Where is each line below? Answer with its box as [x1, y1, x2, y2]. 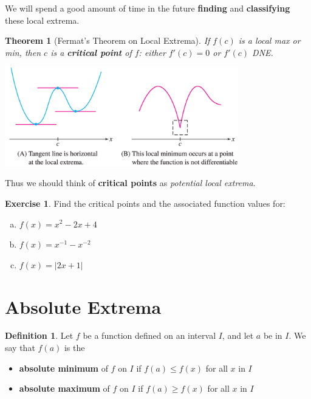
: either [138, 46, 166, 58]
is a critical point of [50, 46, 132, 58]
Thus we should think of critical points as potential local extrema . [5, 176, 256, 189]
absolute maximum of [19, 382, 110, 395]
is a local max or [238, 34, 301, 47]
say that [5, 341, 35, 354]
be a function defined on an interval [83, 329, 216, 342]
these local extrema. [5, 13, 80, 26]
